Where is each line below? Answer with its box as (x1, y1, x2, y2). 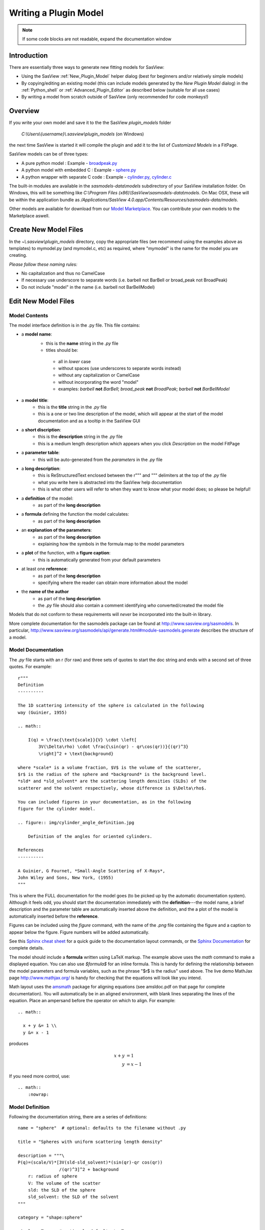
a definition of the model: (21, 495, 74, 501)
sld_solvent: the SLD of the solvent (27, 1194, 119, 1200)
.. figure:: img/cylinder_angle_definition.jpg (18, 820, 134, 825)
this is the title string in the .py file (38, 404, 107, 410)
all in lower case (58, 358, 91, 364)
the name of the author (21, 588, 69, 595)
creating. (9, 252, 27, 258)
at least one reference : (21, 566, 68, 572)
